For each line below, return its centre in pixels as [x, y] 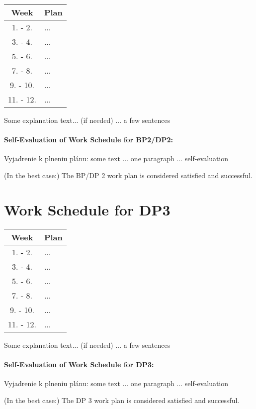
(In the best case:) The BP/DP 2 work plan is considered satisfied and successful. [128, 175]
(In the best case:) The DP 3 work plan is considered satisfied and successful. [122, 400]
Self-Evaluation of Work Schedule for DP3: [79, 364]
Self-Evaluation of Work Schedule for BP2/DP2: [89, 140]
